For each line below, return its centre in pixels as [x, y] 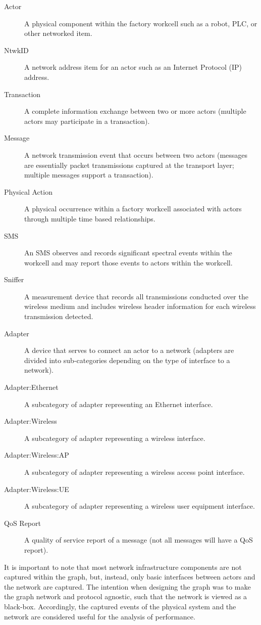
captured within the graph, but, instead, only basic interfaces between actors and [130, 577]
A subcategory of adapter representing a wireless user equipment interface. [140, 506]
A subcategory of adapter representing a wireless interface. [115, 438]
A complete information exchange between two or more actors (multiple [135, 111]
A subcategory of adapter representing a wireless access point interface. [135, 472]
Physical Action [28, 191]
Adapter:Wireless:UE [37, 489]
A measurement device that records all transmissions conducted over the [136, 296]
